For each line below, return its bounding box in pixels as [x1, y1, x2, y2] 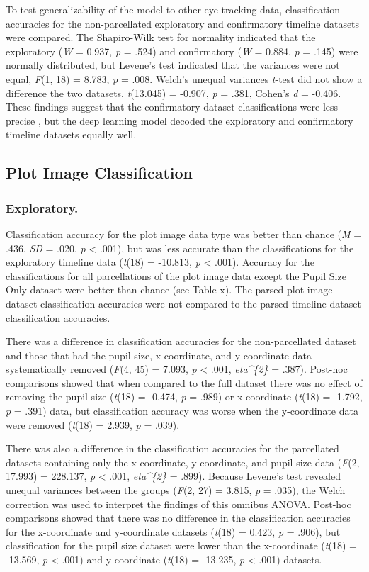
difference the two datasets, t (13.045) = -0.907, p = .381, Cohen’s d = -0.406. [6, 85, 341, 100]
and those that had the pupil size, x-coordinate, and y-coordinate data [6, 347, 312, 362]
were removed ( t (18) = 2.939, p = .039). [6, 417, 180, 432]
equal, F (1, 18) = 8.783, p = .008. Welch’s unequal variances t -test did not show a [6, 71, 363, 86]
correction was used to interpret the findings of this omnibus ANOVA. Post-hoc [6, 496, 351, 511]
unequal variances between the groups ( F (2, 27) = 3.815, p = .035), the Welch [6, 483, 346, 498]
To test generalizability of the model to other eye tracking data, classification [6, 2, 341, 16]
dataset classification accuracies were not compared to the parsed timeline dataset [6, 296, 361, 310]
